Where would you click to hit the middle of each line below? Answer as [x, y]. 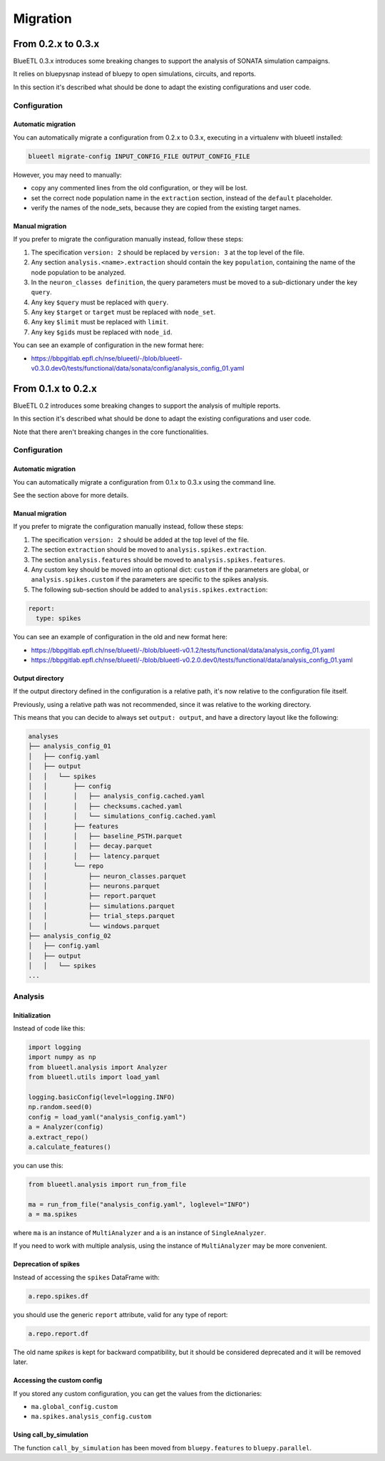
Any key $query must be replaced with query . [100, 302]
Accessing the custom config [58, 1380]
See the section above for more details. [71, 495]
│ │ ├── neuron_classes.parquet [107, 876]
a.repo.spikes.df [58, 1296]
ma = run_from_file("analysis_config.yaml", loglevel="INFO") [139, 1204]
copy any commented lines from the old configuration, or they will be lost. [139, 188]
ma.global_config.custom [74, 1406]
